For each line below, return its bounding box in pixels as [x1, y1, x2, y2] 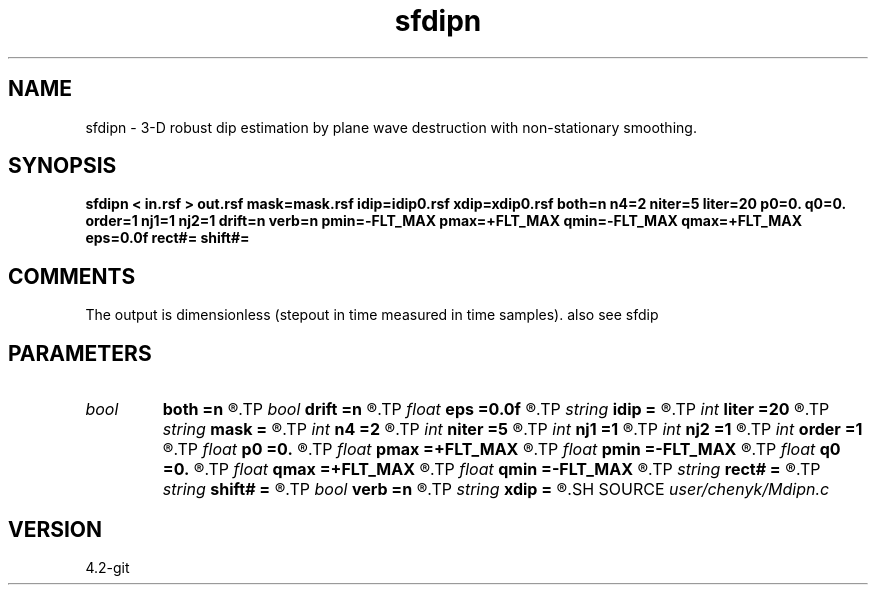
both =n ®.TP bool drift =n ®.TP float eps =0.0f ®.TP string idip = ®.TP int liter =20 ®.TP [162, 399, 830, 420]
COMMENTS [8, 263, 136, 289]
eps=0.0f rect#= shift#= [85, 229, 250, 247]
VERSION [8, 516, 103, 542]
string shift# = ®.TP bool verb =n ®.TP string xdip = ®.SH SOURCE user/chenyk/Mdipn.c [162, 479, 830, 500]
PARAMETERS [8, 340, 152, 366]
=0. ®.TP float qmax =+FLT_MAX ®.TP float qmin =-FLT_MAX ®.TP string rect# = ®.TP [162, 459, 821, 480]
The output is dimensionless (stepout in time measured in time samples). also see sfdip [85, 306, 659, 324]
